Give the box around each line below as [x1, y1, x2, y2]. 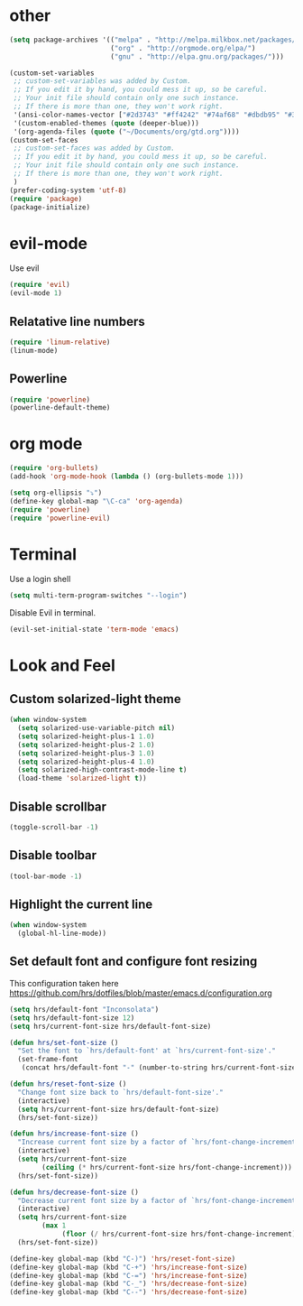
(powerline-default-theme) [9, 403, 111, 412]
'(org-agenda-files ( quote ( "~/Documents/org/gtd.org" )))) [13, 127, 241, 136]
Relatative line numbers [9, 313, 146, 329]
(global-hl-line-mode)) [17, 929, 106, 939]
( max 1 [41, 1221, 67, 1230]
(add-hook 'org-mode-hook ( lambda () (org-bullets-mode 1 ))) [9, 472, 244, 481]
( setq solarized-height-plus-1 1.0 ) [17, 732, 155, 741]
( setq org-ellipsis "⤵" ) [9, 488, 103, 497]
